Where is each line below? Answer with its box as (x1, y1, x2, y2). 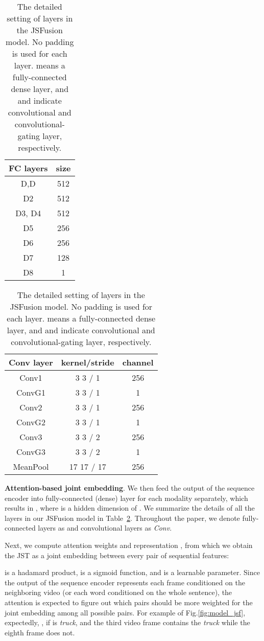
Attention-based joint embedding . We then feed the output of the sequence (5, 483, 255, 493)
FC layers (9, 162, 48, 174)
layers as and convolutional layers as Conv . (38, 522, 172, 533)
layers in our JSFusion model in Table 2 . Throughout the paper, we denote (5, 512, 240, 523)
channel (122, 356, 154, 368)
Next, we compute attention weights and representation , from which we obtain (5, 539, 253, 550)
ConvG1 (16, 386, 45, 398)
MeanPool (13, 461, 49, 472)
